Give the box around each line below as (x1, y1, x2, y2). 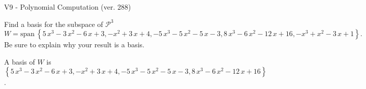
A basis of (4, 56, 35, 67)
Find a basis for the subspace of (4, 18, 103, 29)
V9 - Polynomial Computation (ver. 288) (4, 2, 131, 12)
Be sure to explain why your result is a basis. (4, 39, 145, 50)
